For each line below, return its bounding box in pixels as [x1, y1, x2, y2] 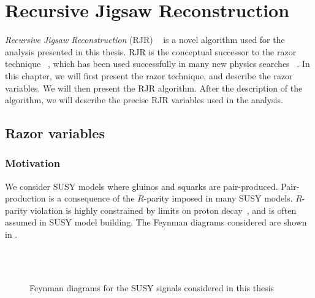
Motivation [5, 155, 61, 171]
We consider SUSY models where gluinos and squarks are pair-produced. [5, 179, 278, 192]
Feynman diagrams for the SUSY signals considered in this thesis [29, 281, 275, 294]
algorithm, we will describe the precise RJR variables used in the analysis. [5, 93, 283, 106]
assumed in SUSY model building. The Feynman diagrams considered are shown [5, 216, 307, 229]
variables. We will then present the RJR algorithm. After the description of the [5, 81, 303, 94]
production [5, 192, 46, 205]
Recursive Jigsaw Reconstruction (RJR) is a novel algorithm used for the [5, 33, 285, 46]
